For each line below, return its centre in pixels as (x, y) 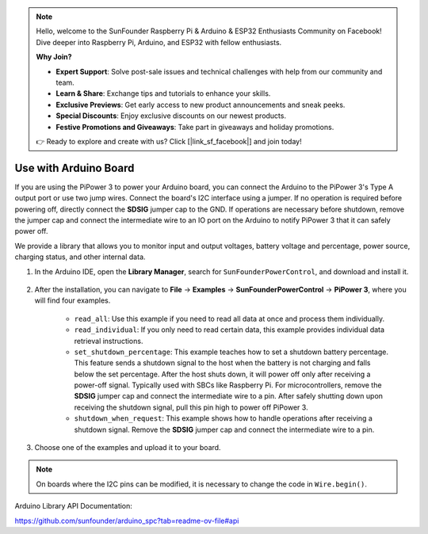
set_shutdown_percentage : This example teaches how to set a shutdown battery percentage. (231, 352)
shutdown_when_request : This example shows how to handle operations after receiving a (223, 418)
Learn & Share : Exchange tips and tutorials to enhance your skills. (163, 93)
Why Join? (54, 57)
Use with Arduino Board (75, 168)
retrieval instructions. (109, 341)
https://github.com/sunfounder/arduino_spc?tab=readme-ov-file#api (127, 521)
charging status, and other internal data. (80, 257)
